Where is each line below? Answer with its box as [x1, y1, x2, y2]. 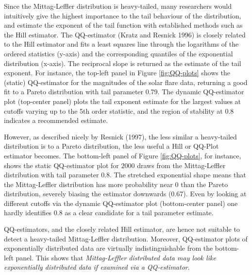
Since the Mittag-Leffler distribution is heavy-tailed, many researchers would [4, 1, 232, 11]
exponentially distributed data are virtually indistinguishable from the [4, 243, 213, 253]
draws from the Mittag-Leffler [137, 160, 226, 170]
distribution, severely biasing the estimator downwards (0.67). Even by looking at [4, 189, 247, 199]
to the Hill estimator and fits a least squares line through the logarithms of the [4, 39, 239, 49]
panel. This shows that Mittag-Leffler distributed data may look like [16, 252, 216, 262]
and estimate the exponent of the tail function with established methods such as [4, 20, 243, 30]
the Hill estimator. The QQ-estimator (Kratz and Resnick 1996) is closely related [4, 29, 246, 39]
